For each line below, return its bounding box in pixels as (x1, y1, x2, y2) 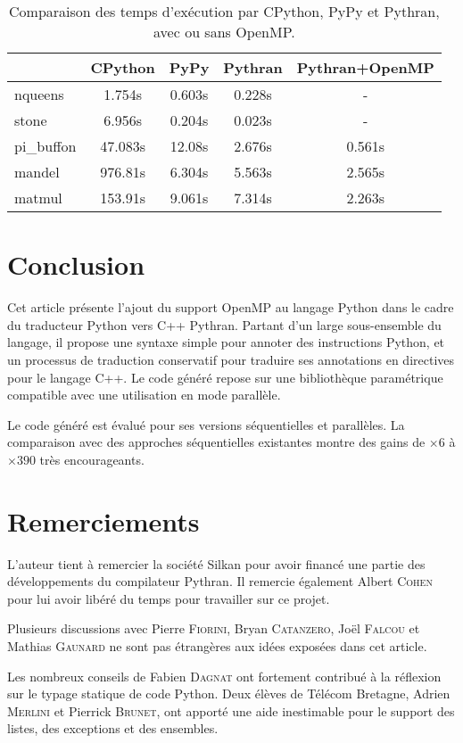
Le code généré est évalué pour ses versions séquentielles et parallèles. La (7, 415, 405, 433)
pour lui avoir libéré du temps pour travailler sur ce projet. (7, 589, 330, 607)
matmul (14, 187, 62, 208)
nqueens (14, 84, 64, 104)
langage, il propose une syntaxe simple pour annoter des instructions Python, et (7, 333, 445, 351)
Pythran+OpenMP (296, 57, 434, 78)
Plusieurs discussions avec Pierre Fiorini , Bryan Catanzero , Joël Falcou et (7, 619, 420, 638)
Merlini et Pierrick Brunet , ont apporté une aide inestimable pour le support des (7, 701, 455, 720)
